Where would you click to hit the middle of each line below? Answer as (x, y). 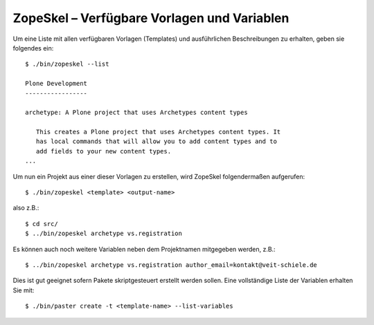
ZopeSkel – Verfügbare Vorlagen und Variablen (151, 18)
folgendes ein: (33, 48)
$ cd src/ (42, 224)
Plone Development (56, 84)
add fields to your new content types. (104, 151)
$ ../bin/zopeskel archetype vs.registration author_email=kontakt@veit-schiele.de (171, 265)
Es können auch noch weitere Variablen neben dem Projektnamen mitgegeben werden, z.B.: (144, 249)
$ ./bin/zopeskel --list (67, 64)
